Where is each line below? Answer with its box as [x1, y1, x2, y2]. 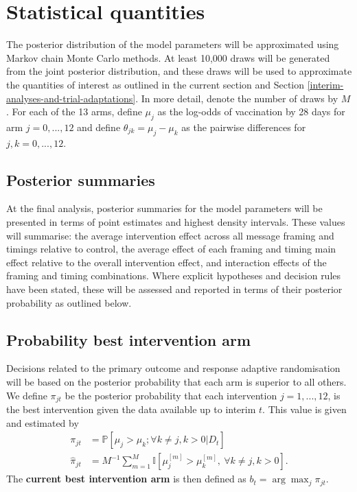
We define [6, 388, 47, 402]
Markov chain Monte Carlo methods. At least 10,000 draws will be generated [6, 50, 330, 65]
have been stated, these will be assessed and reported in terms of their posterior [6, 282, 343, 296]
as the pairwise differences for [181, 119, 306, 134]
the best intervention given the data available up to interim [6, 402, 256, 417]
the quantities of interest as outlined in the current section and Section [6, 77, 305, 91]
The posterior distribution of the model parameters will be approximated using [6, 37, 339, 51]
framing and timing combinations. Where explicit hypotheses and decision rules [6, 268, 341, 283]
